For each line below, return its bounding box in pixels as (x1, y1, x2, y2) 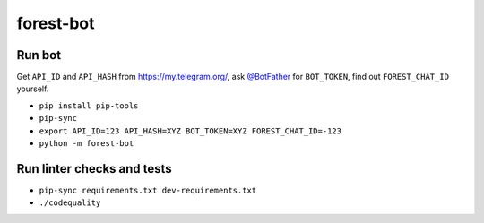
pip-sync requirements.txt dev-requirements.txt (39, 184, 257, 195)
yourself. (16, 83, 49, 94)
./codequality (39, 198, 101, 208)
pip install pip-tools (39, 100, 139, 111)
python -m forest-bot (39, 139, 134, 149)
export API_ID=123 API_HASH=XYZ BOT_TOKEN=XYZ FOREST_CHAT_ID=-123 (39, 125, 342, 136)
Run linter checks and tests (16, 161, 172, 176)
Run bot (16, 47, 62, 63)
